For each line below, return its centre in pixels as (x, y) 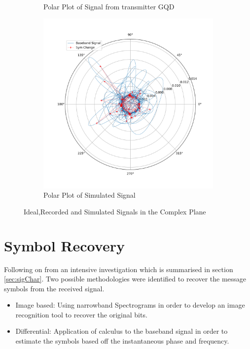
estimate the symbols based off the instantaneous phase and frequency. (122, 341)
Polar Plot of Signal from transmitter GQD (109, 6)
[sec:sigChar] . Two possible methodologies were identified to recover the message (125, 279)
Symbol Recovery (64, 245)
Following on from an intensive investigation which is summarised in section (119, 269)
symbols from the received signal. (54, 288)
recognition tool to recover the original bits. (81, 314)
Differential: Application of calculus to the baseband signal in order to (122, 331)
